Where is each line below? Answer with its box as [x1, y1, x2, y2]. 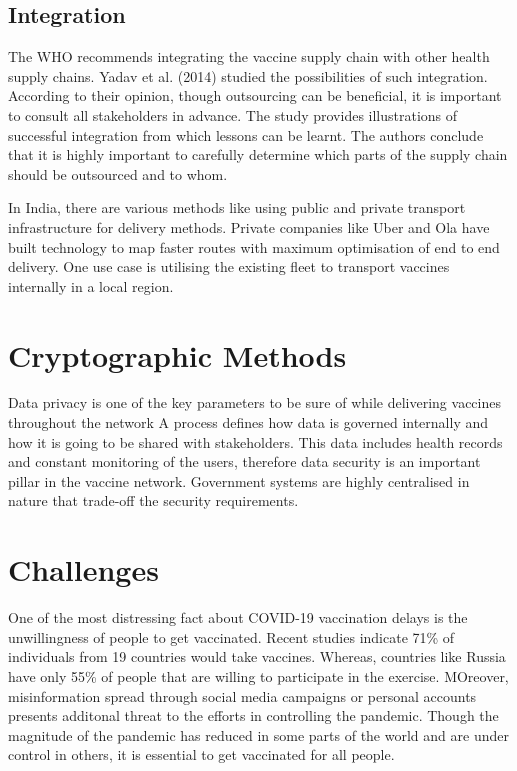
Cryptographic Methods [8, 334, 347, 375]
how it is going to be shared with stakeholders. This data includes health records [8, 431, 503, 452]
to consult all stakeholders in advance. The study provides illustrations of [8, 104, 458, 125]
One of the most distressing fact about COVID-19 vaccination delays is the [8, 607, 468, 628]
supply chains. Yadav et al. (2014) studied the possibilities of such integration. [8, 65, 488, 86]
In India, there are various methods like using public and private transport [8, 197, 466, 218]
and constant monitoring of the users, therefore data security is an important [8, 451, 481, 472]
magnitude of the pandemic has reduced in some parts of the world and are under [8, 724, 509, 745]
